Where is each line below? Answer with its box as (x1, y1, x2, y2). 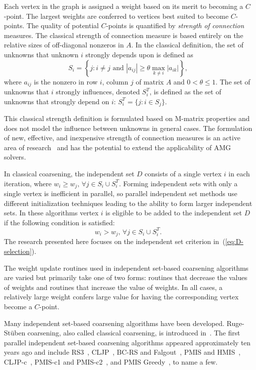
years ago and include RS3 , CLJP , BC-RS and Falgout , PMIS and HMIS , (4, 347, 241, 357)
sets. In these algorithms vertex (4, 207, 99, 218)
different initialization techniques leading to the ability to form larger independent (4, 198, 253, 208)
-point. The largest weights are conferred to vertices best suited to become (4, 10, 229, 21)
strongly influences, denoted (56, 86, 140, 97)
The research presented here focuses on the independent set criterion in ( (4, 236, 225, 247)
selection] (4, 246, 32, 256)
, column (102, 76, 129, 86)
